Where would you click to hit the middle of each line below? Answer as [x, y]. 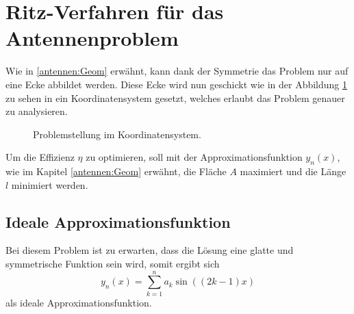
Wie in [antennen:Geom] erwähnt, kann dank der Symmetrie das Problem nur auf [177, 71]
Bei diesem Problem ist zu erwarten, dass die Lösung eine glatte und [150, 250]
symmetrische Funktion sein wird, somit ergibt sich [113, 264]
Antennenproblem [92, 38]
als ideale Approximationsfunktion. [79, 302]
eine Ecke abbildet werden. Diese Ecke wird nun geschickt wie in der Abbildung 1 [176, 84]
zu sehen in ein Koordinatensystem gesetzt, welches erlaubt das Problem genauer [175, 97]
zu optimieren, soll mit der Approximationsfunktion [194, 157]
